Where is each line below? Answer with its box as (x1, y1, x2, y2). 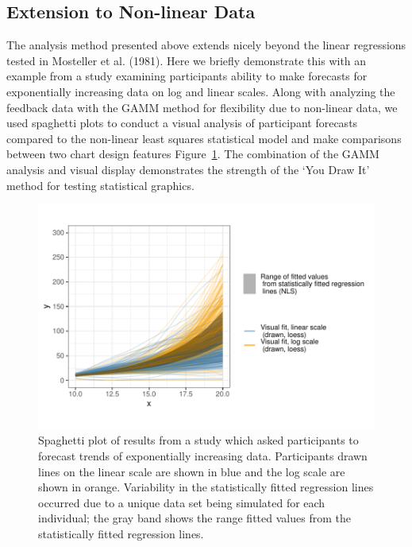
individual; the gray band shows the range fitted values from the (38, 510, 351, 526)
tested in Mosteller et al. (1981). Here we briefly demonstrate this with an (6, 52, 367, 68)
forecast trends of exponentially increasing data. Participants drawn (38, 447, 368, 464)
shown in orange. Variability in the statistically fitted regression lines (38, 479, 374, 495)
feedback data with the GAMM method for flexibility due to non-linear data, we (6, 99, 398, 115)
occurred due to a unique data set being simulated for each (38, 494, 325, 510)
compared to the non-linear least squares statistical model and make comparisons (6, 130, 402, 146)
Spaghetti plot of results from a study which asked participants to (38, 432, 359, 448)
